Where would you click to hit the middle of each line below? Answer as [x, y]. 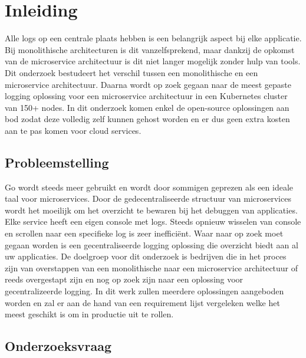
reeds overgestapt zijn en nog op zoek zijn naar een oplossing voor [124, 279]
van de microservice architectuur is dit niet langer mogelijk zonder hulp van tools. [153, 61]
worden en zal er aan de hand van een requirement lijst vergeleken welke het [142, 302]
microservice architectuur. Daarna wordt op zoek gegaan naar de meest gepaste [148, 84]
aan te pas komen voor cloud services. [73, 130]
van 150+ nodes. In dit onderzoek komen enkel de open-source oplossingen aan [147, 107]
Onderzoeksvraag [58, 346]
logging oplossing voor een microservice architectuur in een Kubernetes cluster [146, 96]
